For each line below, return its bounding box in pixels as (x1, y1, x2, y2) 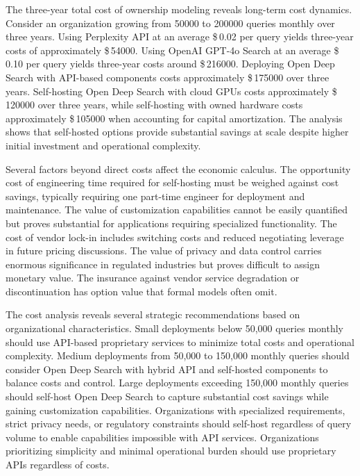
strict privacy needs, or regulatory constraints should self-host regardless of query (6, 416, 352, 431)
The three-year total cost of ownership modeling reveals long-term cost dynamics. (6, 2, 352, 16)
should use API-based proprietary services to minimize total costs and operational (6, 334, 354, 349)
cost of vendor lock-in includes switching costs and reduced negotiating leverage (6, 229, 344, 244)
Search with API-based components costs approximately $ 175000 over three (6, 69, 329, 84)
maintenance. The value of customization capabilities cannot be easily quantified (6, 202, 348, 217)
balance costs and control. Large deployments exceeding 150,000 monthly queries (6, 375, 349, 390)
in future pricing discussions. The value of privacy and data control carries (6, 243, 322, 258)
